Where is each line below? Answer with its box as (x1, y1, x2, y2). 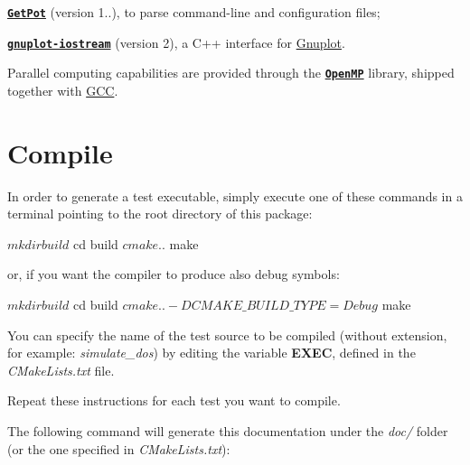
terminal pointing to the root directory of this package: (7, 204, 313, 223)
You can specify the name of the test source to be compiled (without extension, (7, 325, 447, 344)
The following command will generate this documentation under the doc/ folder (7, 422, 448, 441)
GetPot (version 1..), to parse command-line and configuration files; (7, 3, 381, 21)
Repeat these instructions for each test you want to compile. (7, 391, 341, 410)
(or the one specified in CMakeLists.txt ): (7, 439, 230, 458)
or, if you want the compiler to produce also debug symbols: (7, 265, 340, 284)
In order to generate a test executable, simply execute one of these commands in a (7, 186, 463, 205)
